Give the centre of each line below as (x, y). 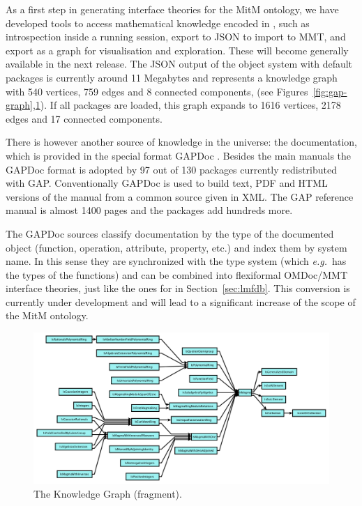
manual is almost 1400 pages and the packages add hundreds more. (149, 210)
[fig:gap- (330, 91)
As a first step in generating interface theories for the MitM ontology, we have (172, 9)
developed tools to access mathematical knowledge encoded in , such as (158, 23)
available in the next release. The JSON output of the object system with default (179, 64)
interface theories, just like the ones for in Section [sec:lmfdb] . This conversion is (178, 288)
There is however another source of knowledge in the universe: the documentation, (182, 142)
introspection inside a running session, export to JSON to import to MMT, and (176, 37)
